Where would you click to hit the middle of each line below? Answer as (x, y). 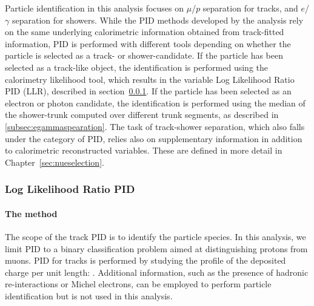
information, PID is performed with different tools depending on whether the (148, 43)
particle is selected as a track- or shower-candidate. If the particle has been (144, 55)
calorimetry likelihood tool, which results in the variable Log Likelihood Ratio (150, 79)
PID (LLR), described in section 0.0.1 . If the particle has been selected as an (148, 91)
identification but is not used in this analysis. (89, 295)
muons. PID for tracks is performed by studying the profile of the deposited (145, 260)
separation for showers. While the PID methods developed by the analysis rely (158, 20)
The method (31, 213)
